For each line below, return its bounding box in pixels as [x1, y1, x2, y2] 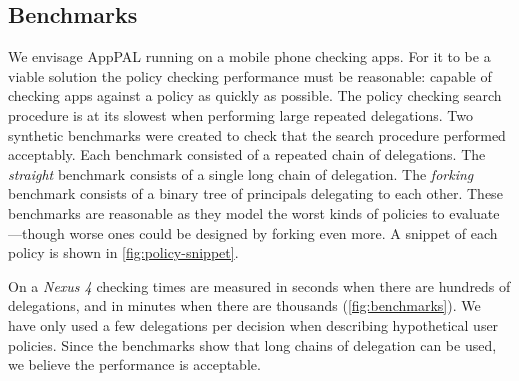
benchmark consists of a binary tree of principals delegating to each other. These [8, 183, 503, 204]
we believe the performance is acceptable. [8, 354, 261, 375]
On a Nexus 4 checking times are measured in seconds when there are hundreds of [8, 275, 511, 296]
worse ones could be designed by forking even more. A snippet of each [69, 222, 498, 243]
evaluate [449, 202, 500, 223]
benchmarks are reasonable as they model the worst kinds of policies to [8, 202, 445, 223]
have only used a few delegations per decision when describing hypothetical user [8, 314, 499, 335]
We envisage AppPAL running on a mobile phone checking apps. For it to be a [8, 46, 491, 67]
